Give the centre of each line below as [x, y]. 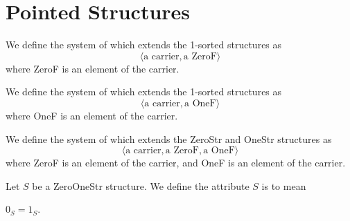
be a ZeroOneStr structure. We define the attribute [141, 185]
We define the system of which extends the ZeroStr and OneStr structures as [169, 138]
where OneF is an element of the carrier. [92, 115]
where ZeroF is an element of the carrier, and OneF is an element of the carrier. [176, 163]
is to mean [284, 185]
